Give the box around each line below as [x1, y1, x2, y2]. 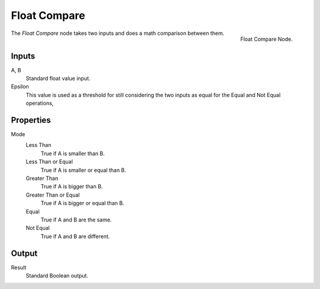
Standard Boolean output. [25, 272, 89, 280]
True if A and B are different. [40, 233, 110, 240]
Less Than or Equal [25, 158, 73, 165]
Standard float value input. [25, 75, 91, 82]
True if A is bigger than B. [40, 183, 103, 190]
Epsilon [11, 83, 29, 90]
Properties [11, 115, 51, 125]
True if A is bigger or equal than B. [40, 200, 124, 207]
